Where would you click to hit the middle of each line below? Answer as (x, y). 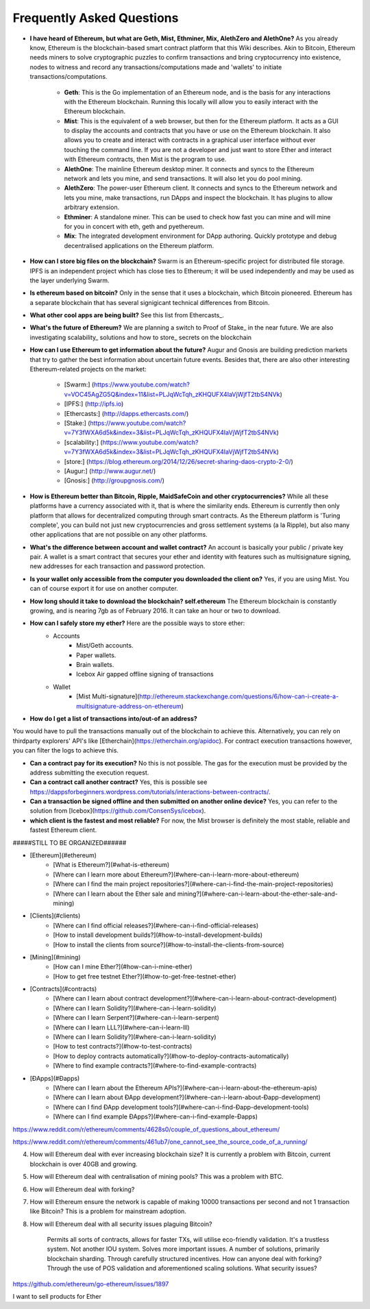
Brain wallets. (95, 664)
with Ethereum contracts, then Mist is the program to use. (145, 159)
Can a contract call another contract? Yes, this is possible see (119, 782)
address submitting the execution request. (89, 772)
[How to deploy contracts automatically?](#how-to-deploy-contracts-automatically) (171, 1056)
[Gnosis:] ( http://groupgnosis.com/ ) (114, 480)
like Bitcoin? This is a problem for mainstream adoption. (108, 1211)
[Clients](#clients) (55, 916)
